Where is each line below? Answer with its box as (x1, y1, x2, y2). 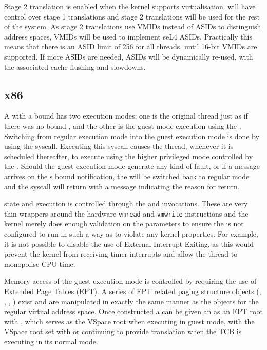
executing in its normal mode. (4, 336, 98, 346)
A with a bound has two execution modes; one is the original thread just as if (4, 110, 248, 121)
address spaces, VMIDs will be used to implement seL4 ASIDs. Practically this (4, 31, 252, 42)
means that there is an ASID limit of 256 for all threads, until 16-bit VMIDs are (4, 41, 257, 52)
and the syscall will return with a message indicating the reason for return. (4, 181, 240, 191)
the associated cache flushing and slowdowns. (4, 61, 146, 72)
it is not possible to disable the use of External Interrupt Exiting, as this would (4, 238, 254, 249)
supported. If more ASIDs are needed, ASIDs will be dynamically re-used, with (4, 51, 253, 62)
